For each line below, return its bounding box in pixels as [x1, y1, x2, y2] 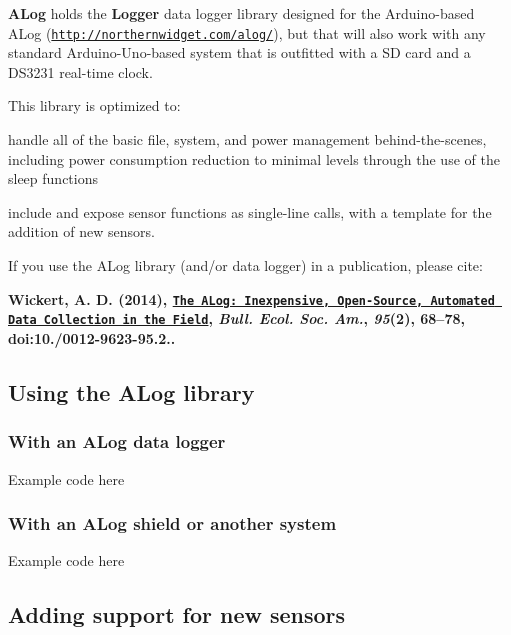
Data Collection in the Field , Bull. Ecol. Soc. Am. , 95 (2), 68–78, [8, 308, 465, 329]
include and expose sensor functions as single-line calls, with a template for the [8, 201, 492, 222]
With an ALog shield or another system [8, 511, 337, 536]
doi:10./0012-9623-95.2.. [8, 327, 176, 348]
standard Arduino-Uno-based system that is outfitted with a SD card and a [8, 42, 471, 63]
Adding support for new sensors [8, 599, 346, 630]
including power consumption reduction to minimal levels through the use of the [8, 148, 500, 169]
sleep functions [8, 168, 98, 189]
